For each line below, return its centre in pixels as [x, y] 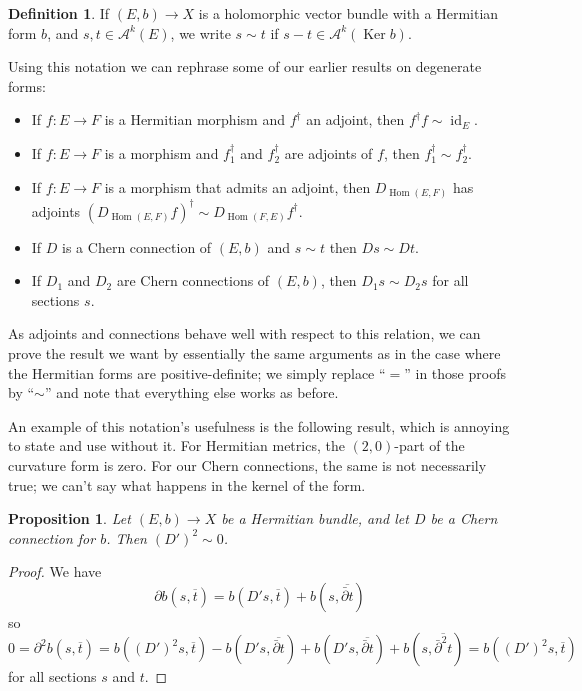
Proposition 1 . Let [69, 518]
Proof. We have [55, 571]
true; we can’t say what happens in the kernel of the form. [187, 484]
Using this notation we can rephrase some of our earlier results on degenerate [245, 66]
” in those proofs [455, 372]
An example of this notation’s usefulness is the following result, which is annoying [259, 425]
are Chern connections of [193, 280]
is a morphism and [161, 152]
